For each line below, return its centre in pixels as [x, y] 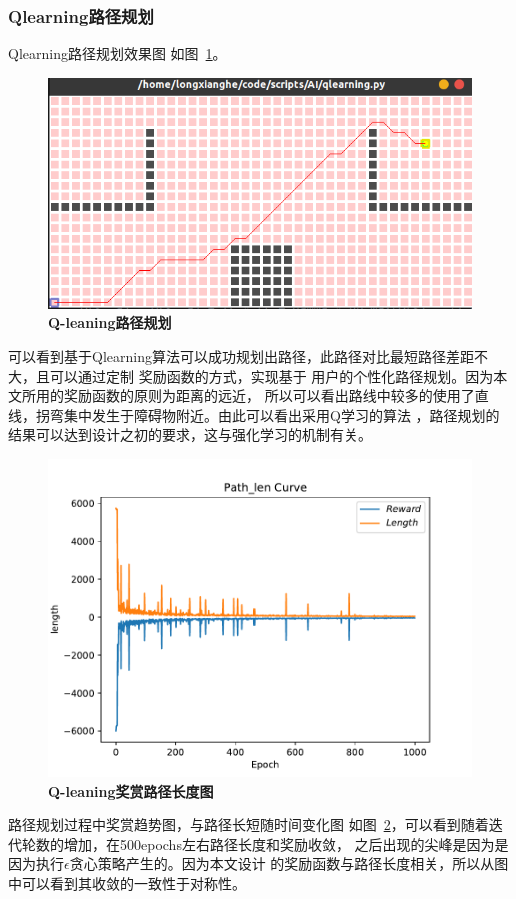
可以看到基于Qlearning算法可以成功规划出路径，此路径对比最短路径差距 [241, 356]
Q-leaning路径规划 [110, 322]
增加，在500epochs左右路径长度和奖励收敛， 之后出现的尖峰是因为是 [286, 843]
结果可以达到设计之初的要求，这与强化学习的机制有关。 [190, 434]
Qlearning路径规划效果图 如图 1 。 [117, 53]
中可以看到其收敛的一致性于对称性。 [127, 883]
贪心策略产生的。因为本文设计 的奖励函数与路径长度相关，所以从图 [289, 863]
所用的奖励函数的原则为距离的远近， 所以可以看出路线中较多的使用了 [248, 395]
